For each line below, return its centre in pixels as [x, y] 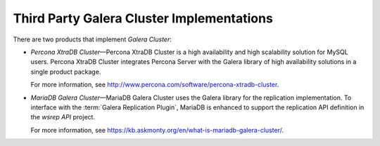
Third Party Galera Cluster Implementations [143, 18]
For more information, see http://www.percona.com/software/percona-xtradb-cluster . [155, 85]
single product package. [66, 72]
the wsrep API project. [63, 117]
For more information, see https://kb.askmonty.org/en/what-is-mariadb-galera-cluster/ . [157, 130]
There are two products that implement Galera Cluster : [92, 39]
